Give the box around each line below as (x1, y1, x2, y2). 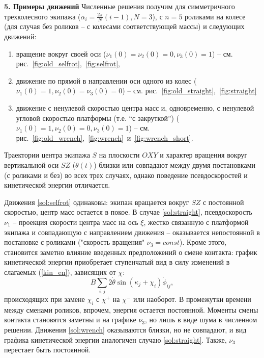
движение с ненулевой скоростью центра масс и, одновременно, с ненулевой (16, 102, 254, 113)
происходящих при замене (4, 294, 85, 304)
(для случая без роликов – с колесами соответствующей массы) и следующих (4, 21, 245, 32)
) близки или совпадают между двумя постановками (94, 159, 255, 170)
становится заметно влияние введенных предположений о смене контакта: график (4, 246, 257, 257)
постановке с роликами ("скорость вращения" (4, 237, 145, 247)
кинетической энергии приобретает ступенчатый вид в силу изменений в (4, 257, 230, 267)
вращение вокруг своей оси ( (16, 48, 106, 59)
